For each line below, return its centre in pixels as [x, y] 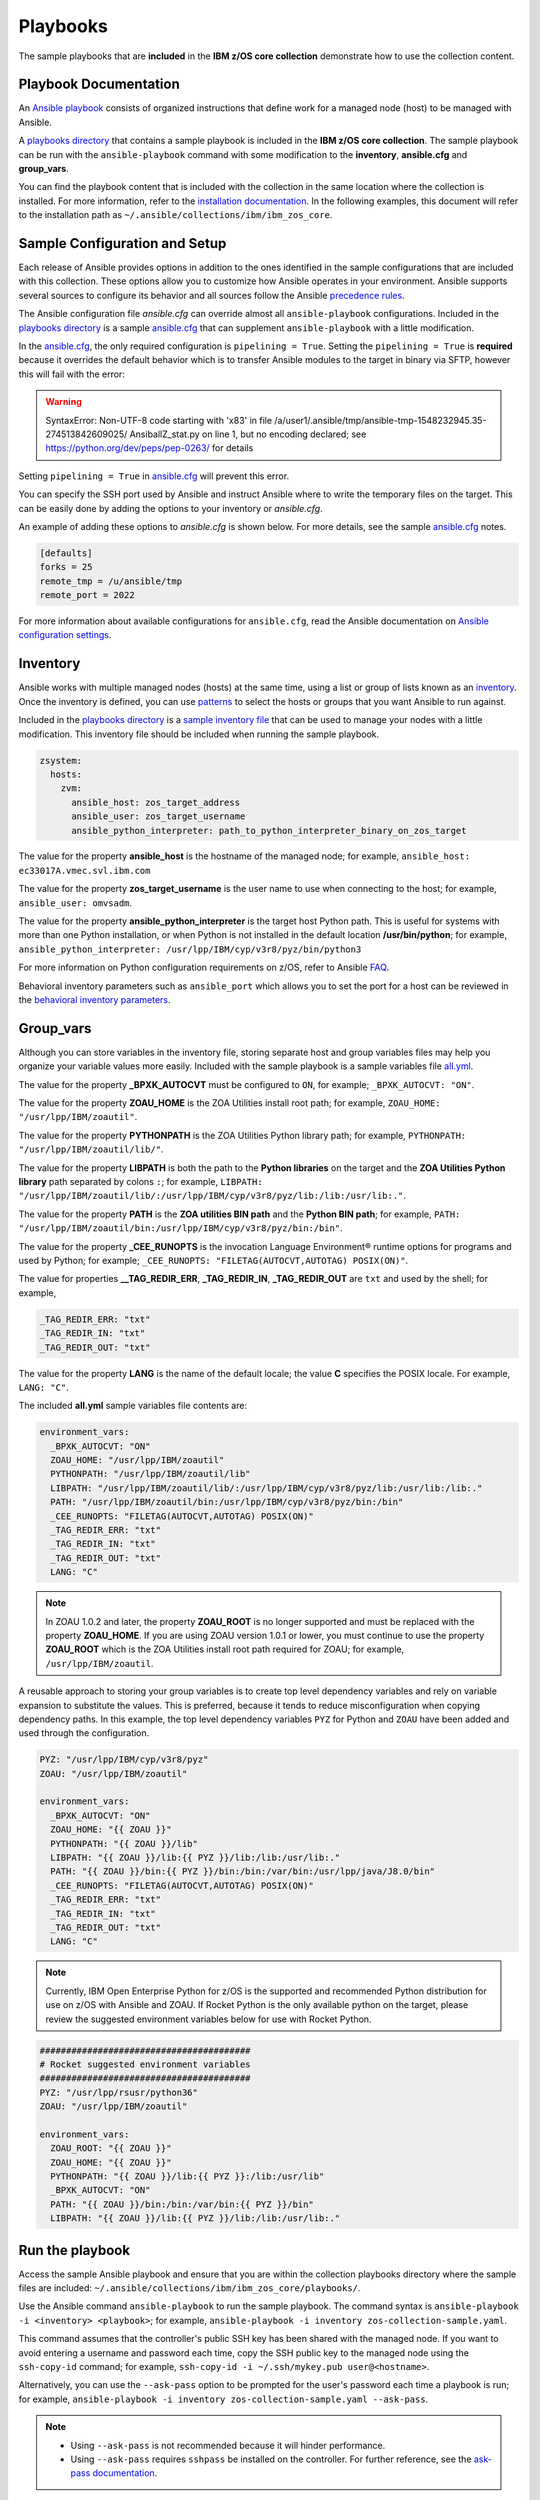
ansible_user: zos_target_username [158, 816]
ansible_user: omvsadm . [75, 902]
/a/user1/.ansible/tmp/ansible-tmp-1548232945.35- [380, 420]
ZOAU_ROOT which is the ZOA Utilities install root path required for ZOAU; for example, [225, 1649]
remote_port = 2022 [87, 595]
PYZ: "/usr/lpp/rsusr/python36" [119, 2092]
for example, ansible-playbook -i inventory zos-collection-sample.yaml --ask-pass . [223, 2399]
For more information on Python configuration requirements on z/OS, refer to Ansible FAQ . [204, 967]
